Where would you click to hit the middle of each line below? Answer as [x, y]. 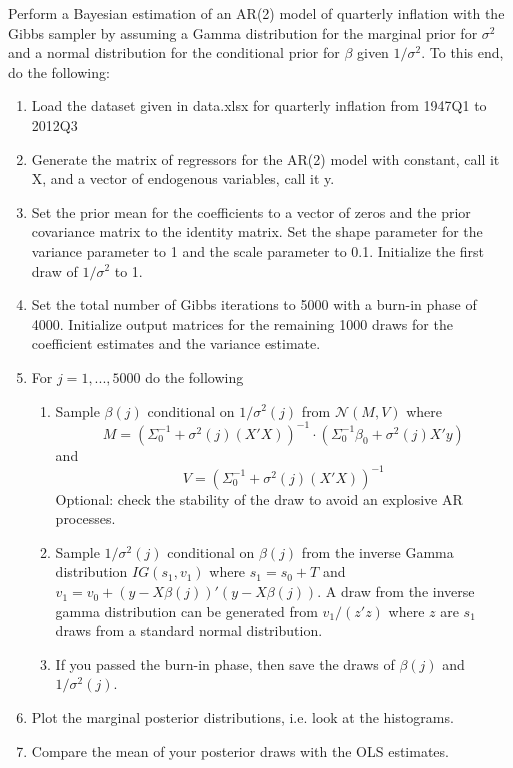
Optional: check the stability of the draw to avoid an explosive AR [259, 498]
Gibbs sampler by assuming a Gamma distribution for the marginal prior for [243, 32]
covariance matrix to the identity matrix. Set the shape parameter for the [257, 231]
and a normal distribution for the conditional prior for [174, 52]
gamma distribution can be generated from [186, 610]
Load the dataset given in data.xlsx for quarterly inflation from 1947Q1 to [259, 105]
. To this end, [462, 52]
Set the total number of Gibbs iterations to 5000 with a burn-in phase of [254, 304]
